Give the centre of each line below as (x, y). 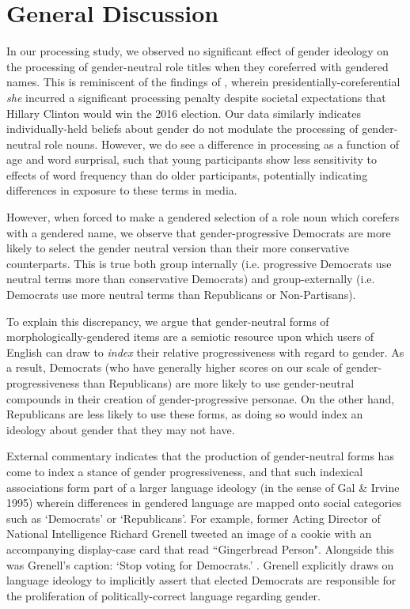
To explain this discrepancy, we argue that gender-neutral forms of (168, 321)
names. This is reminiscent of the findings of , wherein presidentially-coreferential (203, 82)
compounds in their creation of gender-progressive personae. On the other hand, (201, 398)
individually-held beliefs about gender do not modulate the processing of (182, 129)
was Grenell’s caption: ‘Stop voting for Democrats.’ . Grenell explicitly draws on (200, 564)
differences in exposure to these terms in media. (122, 190)
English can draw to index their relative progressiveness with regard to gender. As (205, 352)
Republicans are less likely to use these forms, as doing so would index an (185, 414)
